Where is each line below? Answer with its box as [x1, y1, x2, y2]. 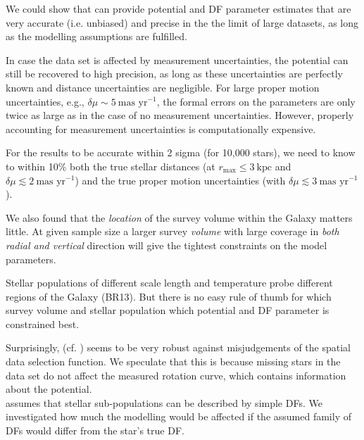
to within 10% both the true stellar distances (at [6, 158, 215, 173]
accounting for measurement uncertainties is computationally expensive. [6, 121, 316, 136]
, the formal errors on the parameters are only [156, 94, 356, 108]
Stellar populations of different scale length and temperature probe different [6, 275, 333, 290]
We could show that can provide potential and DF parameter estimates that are [6, 1, 351, 15]
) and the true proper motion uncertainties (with [75, 172, 286, 187]
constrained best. [6, 316, 80, 331]
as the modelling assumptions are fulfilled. [6, 29, 187, 44]
